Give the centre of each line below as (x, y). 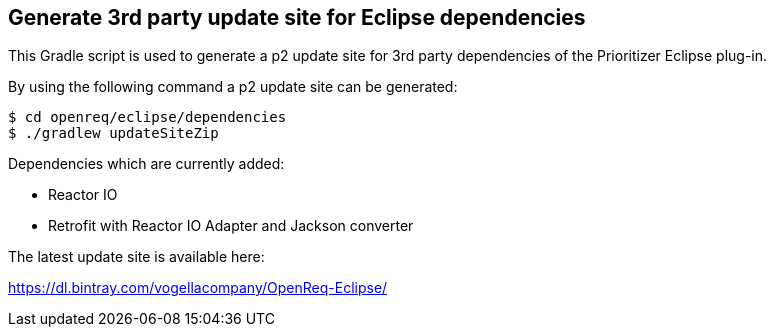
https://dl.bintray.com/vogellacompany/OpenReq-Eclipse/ (198, 288)
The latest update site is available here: (136, 257)
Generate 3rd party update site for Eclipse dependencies (297, 17)
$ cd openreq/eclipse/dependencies (147, 117)
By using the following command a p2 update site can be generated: (233, 87)
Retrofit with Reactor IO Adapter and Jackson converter (231, 226)
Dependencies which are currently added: (146, 164)
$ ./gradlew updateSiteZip (113, 133)
